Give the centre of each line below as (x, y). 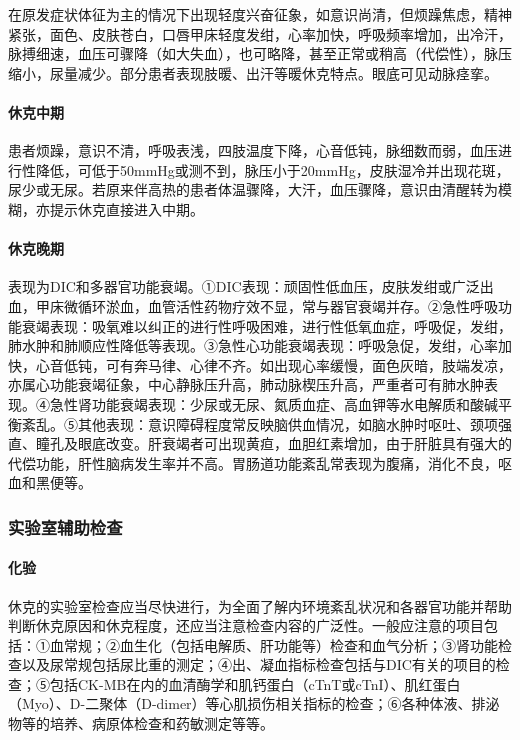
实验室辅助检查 (65, 526)
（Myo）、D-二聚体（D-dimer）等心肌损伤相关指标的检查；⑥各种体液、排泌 (254, 703)
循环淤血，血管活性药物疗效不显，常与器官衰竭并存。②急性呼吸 (287, 305)
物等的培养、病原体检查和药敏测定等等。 (141, 723)
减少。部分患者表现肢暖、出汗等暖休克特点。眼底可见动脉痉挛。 (287, 72)
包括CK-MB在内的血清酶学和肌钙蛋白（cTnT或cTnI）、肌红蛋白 (255, 683)
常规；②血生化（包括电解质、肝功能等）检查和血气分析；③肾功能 (280, 644)
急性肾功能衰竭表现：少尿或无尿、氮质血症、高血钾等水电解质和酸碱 (273, 403)
